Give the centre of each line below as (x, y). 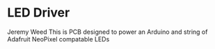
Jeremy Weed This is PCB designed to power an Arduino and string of (107, 32)
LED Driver (39, 13)
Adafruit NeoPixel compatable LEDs (58, 39)
